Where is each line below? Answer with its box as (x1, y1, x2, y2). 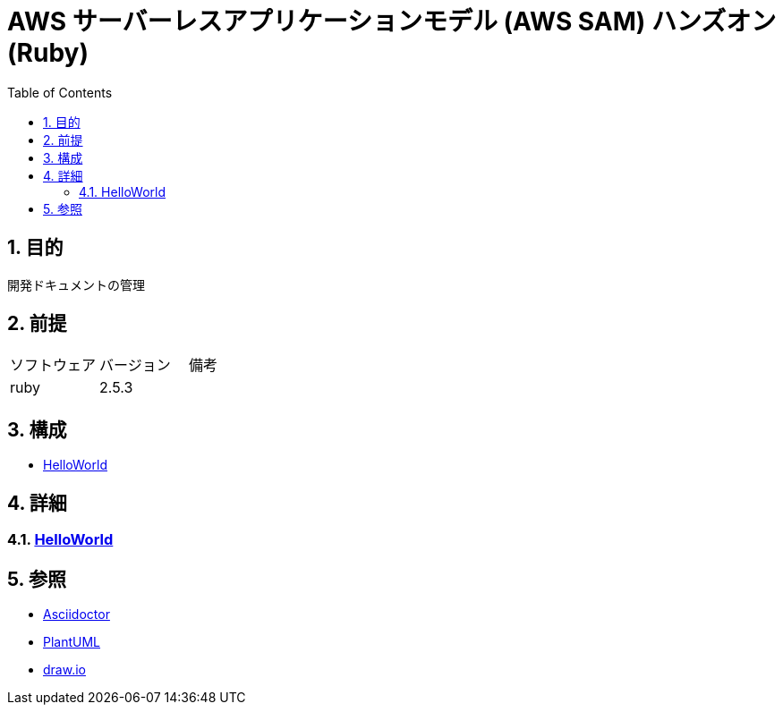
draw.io (43, 661, 86, 677)
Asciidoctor (43, 606, 110, 622)
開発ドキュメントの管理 (7, 276, 145, 292)
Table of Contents (7, 84, 113, 100)
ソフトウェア (10, 356, 97, 375)
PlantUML (43, 633, 101, 649)
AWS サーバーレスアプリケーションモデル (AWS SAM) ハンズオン (7, 6, 777, 37)
